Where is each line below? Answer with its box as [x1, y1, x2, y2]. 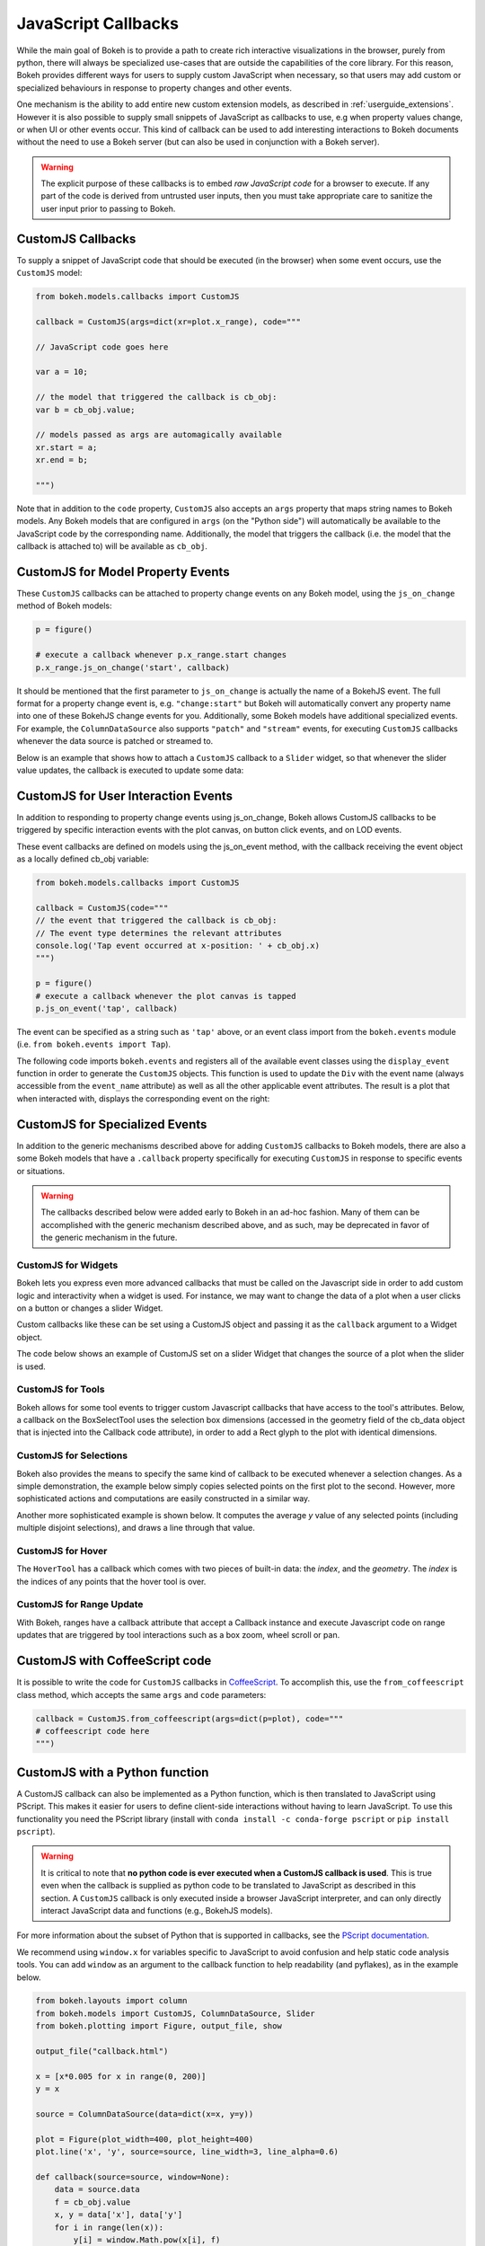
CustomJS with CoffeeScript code [16, 1653, 212, 1668]
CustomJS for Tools [16, 1384, 105, 1396]
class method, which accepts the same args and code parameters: [16, 1689, 267, 1700]
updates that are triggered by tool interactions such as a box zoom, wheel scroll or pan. [16, 1630, 340, 1640]
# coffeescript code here [35, 1726, 150, 1736]
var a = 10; [35, 367, 89, 377]
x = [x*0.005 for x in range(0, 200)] [35, 2071, 207, 2082]
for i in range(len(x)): [54, 2222, 164, 2233]
